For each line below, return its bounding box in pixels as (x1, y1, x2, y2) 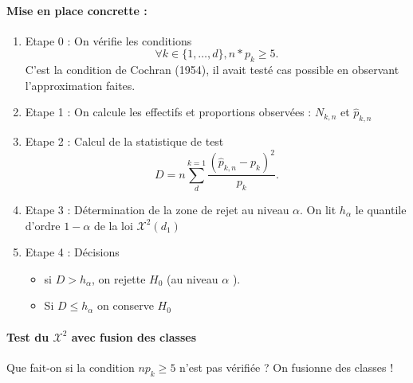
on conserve (96, 297, 154, 314)
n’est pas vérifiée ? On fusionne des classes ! (179, 358, 394, 375)
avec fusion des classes (71, 328, 197, 345)
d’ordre (25, 217, 61, 233)
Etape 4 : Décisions (25, 244, 120, 260)
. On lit (300, 201, 336, 218)
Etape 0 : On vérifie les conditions (25, 32, 192, 49)
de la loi (93, 217, 133, 233)
